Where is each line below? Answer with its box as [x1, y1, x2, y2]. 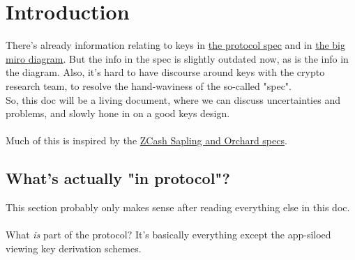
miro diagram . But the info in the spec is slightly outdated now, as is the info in [6, 51, 349, 66]
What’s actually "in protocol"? [6, 167, 230, 189]
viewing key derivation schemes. [6, 240, 142, 255]
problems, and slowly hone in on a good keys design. [6, 106, 230, 121]
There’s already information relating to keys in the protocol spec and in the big [6, 38, 345, 52]
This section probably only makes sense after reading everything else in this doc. [6, 200, 350, 215]
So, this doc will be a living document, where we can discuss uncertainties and [6, 92, 340, 107]
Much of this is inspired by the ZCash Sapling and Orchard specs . [6, 133, 287, 148]
